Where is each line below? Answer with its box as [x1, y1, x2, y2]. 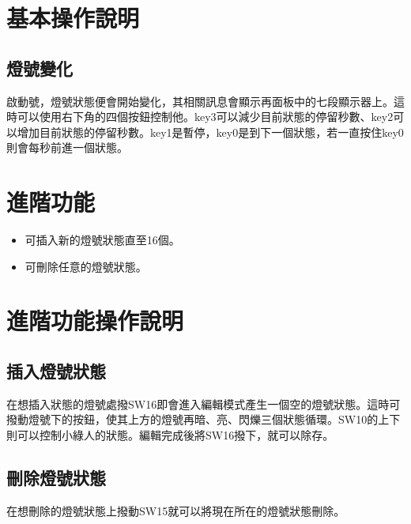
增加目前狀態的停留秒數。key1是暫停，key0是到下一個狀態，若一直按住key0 [17, 123, 404, 140]
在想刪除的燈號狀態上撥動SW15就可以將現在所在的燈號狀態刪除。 [6, 502, 345, 518]
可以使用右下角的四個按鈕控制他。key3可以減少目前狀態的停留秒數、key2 [17, 108, 394, 125]
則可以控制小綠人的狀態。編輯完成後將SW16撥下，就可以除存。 [6, 427, 334, 443]
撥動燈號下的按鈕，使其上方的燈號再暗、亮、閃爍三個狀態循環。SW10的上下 [6, 411, 401, 428]
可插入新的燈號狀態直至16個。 [25, 232, 180, 248]
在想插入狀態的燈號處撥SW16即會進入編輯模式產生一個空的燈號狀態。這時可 [6, 395, 401, 412]
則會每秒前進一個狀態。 [6, 139, 128, 156]
